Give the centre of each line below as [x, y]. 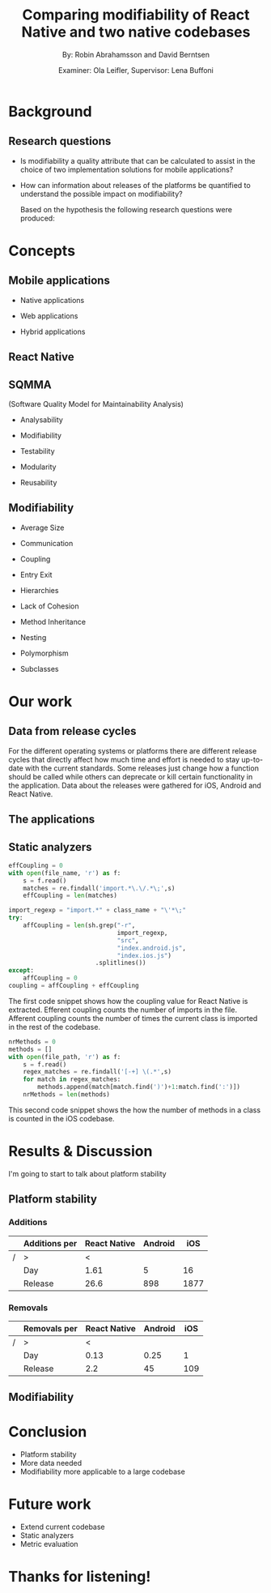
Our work [40, 701]
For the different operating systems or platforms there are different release [133, 750]
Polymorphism [44, 653]
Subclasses [39, 668]
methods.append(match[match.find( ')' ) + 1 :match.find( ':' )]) [139, 1087]
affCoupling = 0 [51, 978]
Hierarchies [39, 590]
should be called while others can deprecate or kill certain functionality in [131, 776]
